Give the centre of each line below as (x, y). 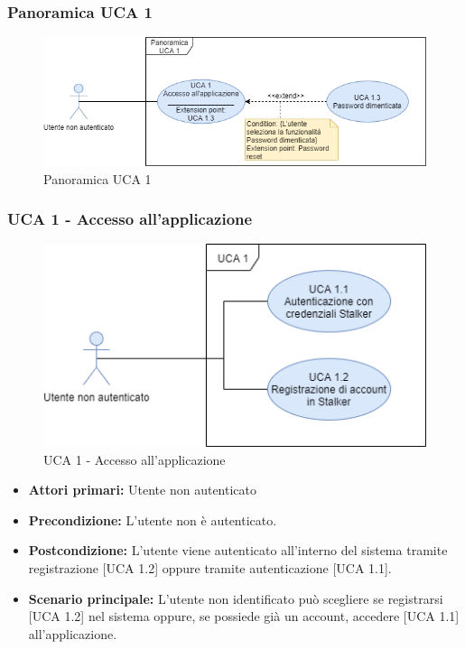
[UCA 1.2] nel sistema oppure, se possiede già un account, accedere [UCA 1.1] (244, 616)
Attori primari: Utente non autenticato (143, 490)
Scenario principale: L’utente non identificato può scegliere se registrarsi (236, 598)
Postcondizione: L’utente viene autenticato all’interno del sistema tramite (238, 550)
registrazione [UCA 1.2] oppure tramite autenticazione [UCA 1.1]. (210, 568)
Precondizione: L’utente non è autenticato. (153, 519)
